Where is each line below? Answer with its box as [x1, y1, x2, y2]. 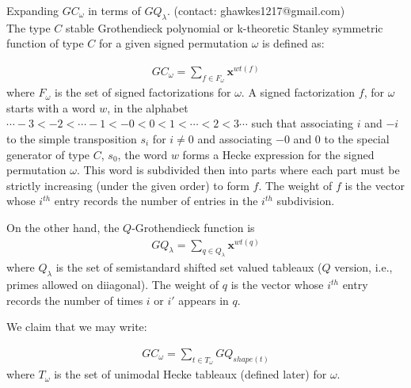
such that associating [251, 115, 354, 131]
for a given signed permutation [98, 35, 248, 51]
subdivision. [276, 192, 335, 209]
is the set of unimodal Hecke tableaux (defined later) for [54, 366, 327, 382]
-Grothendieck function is [131, 219, 255, 235]
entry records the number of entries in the [54, 192, 258, 209]
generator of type [6, 146, 90, 162]
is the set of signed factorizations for [55, 84, 231, 101]
